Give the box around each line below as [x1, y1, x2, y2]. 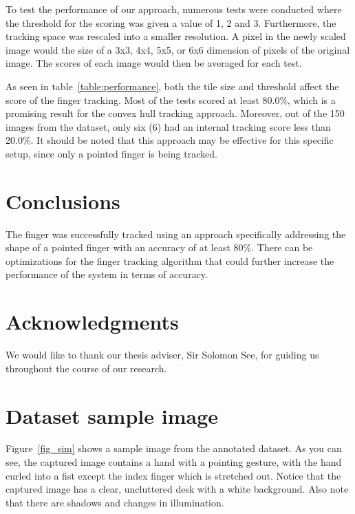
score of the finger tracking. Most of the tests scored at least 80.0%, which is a [6, 92, 336, 107]
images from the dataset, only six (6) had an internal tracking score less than [6, 119, 331, 133]
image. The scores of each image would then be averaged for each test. [6, 56, 302, 70]
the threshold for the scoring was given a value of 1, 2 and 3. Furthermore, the [6, 15, 336, 30]
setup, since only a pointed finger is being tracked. [6, 146, 217, 160]
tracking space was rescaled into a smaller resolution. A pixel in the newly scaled [6, 29, 346, 43]
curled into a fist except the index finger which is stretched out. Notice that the [6, 468, 341, 482]
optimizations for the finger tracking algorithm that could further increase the [6, 253, 334, 268]
